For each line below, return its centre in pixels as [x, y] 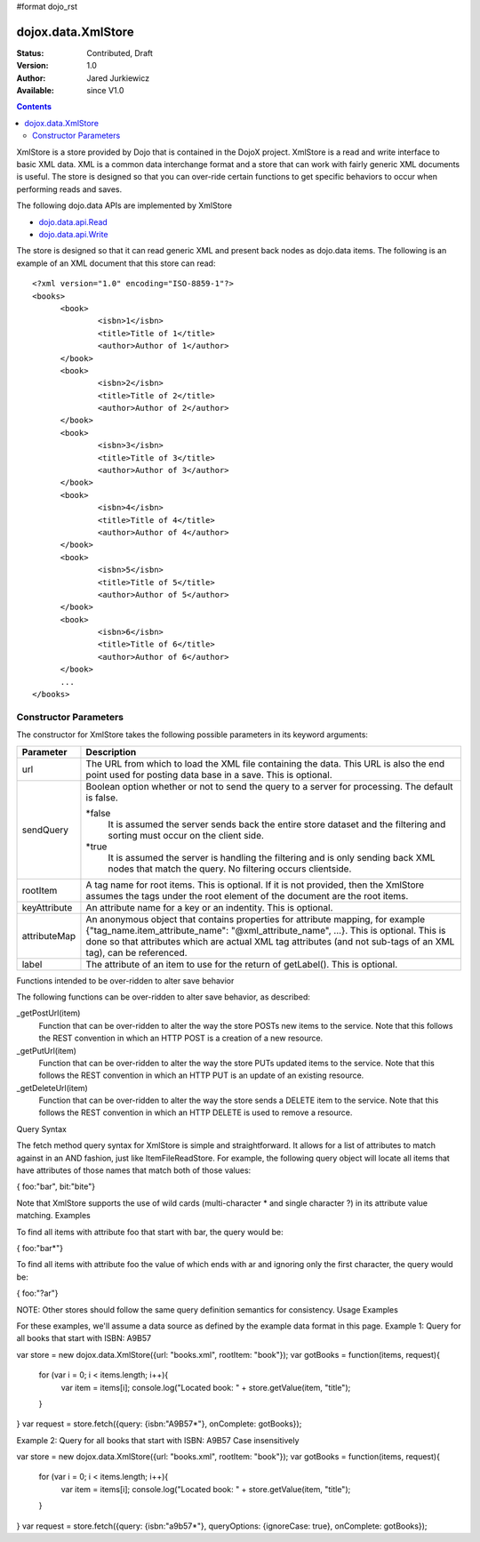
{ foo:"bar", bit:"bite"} [56, 1186]
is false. [102, 798]
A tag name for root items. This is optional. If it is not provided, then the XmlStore [255, 885]
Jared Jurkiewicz [118, 78]
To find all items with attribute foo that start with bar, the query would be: [150, 1232]
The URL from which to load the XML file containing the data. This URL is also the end [265, 763]
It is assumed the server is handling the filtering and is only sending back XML [272, 857]
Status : [30, 52]
